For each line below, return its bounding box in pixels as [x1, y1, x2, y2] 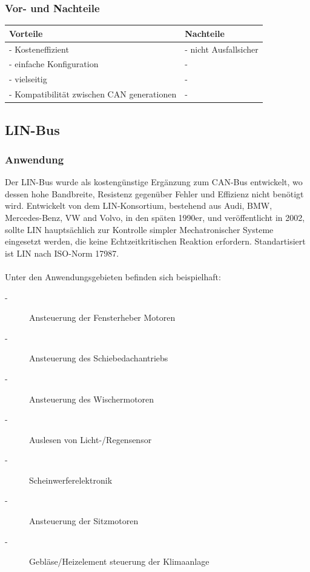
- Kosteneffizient [9, 42, 69, 55]
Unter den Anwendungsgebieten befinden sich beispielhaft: [5, 270, 221, 283]
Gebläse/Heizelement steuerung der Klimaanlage [29, 555, 209, 568]
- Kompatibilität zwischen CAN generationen [9, 88, 177, 100]
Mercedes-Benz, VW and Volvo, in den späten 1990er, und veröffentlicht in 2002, [5, 211, 305, 223]
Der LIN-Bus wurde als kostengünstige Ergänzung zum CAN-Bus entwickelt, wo [5, 176, 303, 188]
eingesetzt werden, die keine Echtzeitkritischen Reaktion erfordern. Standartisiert [5, 235, 306, 248]
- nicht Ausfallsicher [185, 42, 259, 55]
